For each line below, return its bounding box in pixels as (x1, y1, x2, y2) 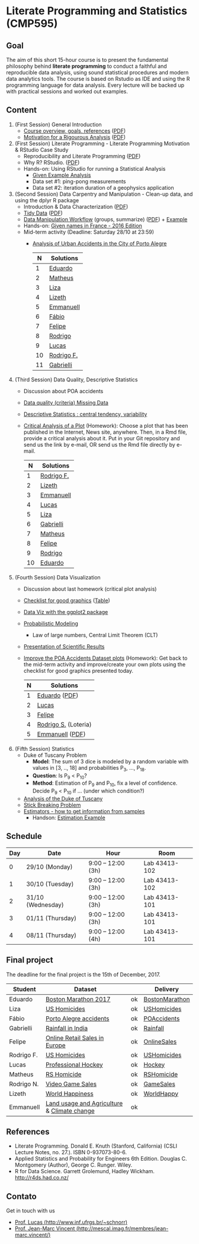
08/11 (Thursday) (26, 931, 77, 939)
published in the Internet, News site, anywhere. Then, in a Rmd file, (23, 428, 188, 435)
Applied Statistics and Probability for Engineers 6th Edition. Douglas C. (14, 1155, 188, 1162)
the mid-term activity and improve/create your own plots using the (23, 660, 186, 668)
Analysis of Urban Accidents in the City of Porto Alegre (32, 240, 167, 247)
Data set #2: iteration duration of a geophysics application (32, 184, 174, 191)
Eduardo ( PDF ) (37, 691, 79, 700)
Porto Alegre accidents (45, 1014, 110, 1023)
